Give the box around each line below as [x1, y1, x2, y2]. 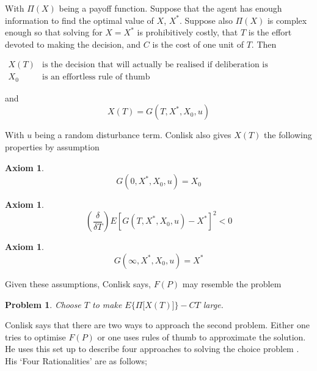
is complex [267, 13, 307, 26]
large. [203, 298, 224, 310]
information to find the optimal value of [5, 13, 154, 26]
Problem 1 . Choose [5, 298, 81, 310]
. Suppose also [180, 13, 233, 26]
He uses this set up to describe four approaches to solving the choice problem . [5, 342, 299, 355]
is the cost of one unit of [152, 37, 244, 50]
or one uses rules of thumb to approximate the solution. [97, 330, 306, 343]
